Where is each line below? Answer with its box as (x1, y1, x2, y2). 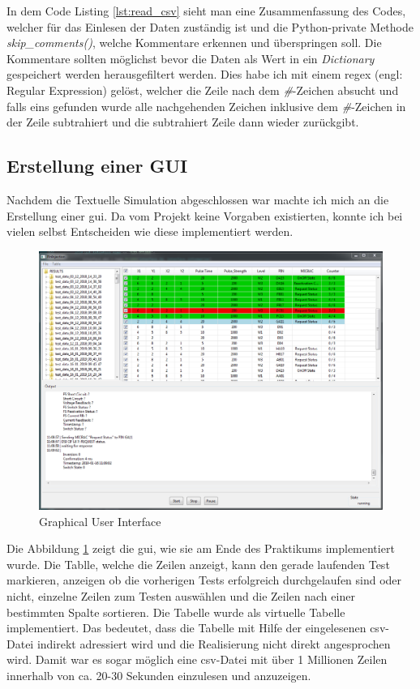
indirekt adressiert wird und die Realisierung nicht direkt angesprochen (36, 635, 391, 652)
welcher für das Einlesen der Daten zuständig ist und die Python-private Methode (6, 18, 414, 35)
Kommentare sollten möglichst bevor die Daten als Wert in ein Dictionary (6, 49, 375, 66)
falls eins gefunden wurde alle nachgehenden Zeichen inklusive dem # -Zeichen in (6, 97, 406, 114)
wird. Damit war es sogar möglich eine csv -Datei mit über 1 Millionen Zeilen (6, 651, 388, 668)
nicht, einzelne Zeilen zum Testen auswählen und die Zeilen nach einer (6, 587, 355, 604)
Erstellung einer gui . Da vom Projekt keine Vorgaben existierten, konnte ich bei (6, 207, 403, 224)
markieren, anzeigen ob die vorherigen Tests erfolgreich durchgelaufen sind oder (6, 571, 402, 588)
